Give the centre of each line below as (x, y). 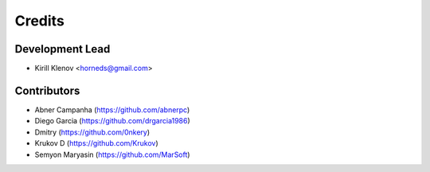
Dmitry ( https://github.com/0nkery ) (92, 132)
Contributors (47, 90)
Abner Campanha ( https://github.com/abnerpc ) (112, 109)
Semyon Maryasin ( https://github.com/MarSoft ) (112, 154)
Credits (40, 21)
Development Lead (63, 49)
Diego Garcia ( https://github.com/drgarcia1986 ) (112, 121)
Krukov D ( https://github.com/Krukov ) (96, 143)
